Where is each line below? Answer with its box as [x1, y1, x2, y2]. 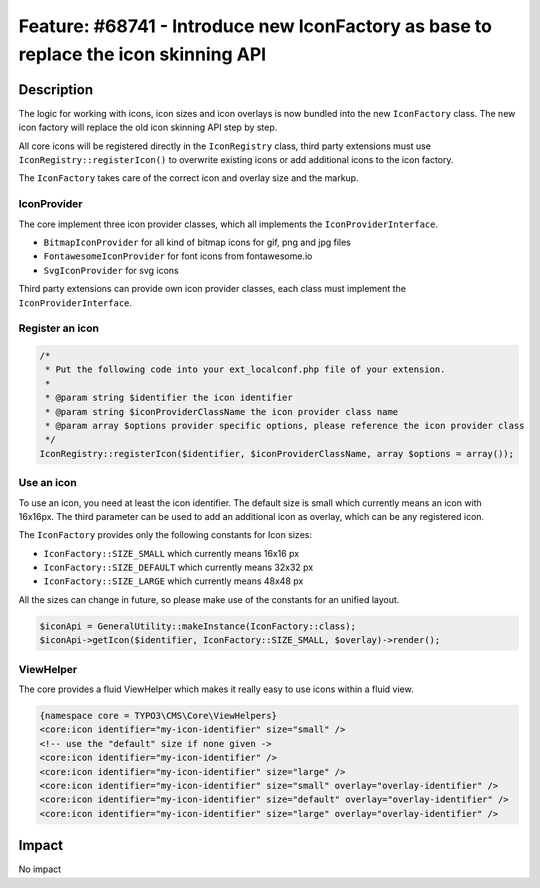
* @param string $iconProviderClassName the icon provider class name [45, 406, 399, 417]
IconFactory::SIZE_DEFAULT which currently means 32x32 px [43, 561, 314, 574]
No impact [18, 863, 62, 875]
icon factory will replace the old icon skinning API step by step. [18, 121, 278, 134]
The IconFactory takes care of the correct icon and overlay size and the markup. [18, 172, 359, 184]
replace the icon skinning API [18, 43, 267, 65]
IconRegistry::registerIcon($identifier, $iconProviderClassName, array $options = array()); [39, 448, 515, 459]
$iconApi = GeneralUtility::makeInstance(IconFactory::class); [39, 620, 357, 632]
